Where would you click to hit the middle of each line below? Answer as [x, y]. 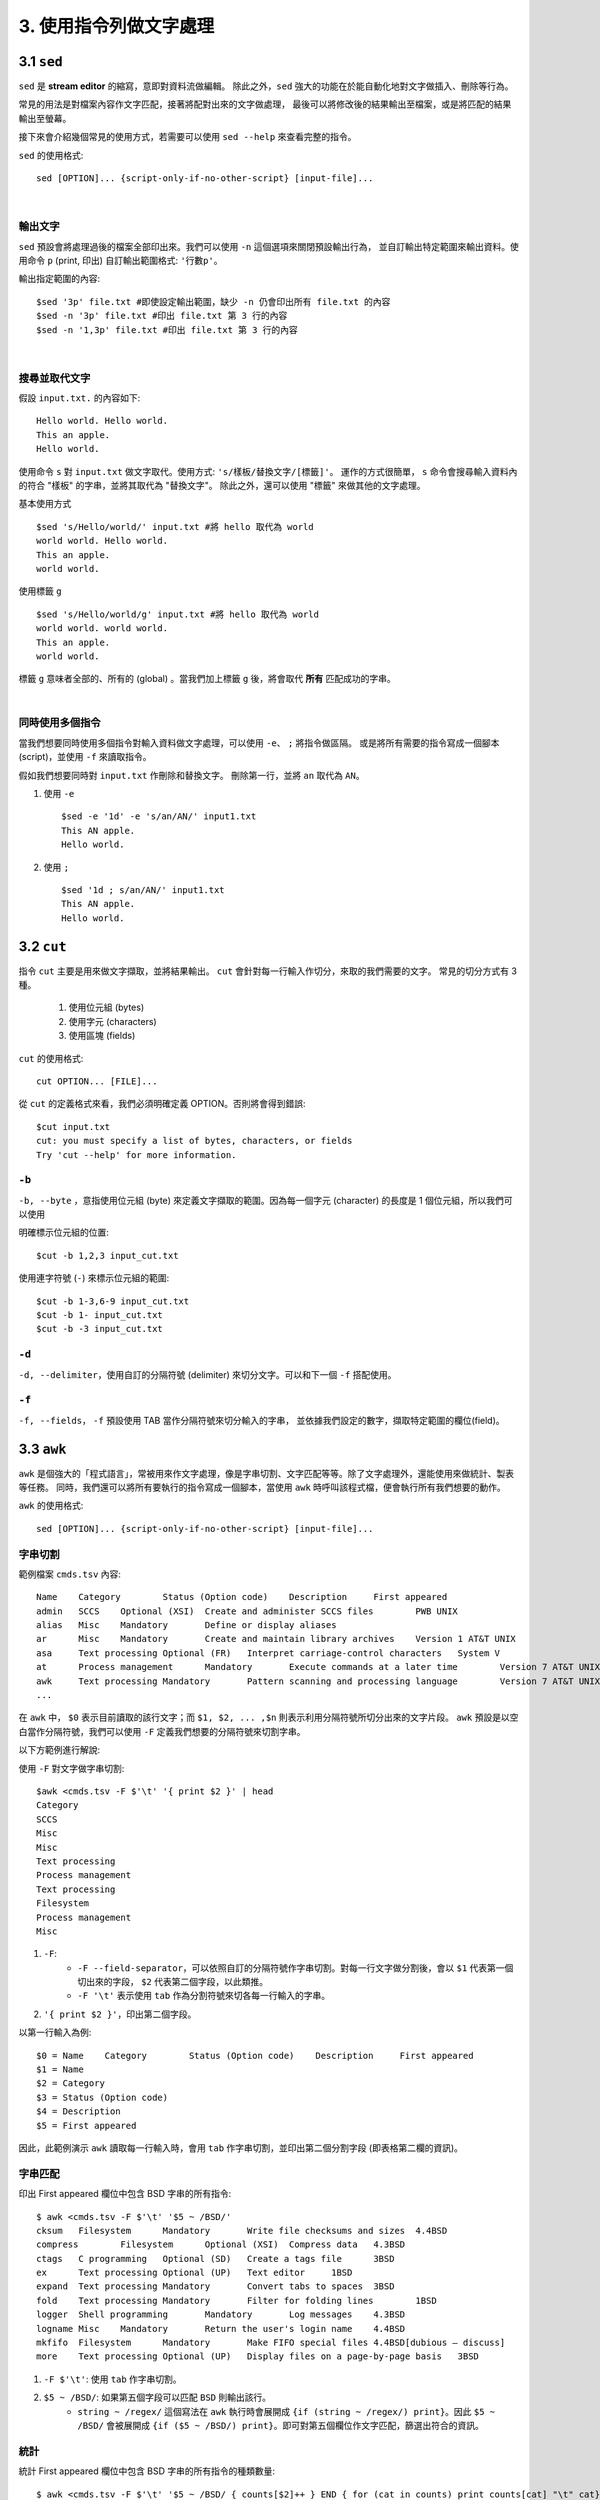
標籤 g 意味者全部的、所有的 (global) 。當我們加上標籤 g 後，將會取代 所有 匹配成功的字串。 [207, 679]
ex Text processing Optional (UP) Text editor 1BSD [194, 2273]
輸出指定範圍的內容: [59, 279]
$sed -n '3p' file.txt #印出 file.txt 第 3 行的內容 [162, 316]
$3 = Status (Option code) [102, 2097]
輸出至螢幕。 [45, 118]
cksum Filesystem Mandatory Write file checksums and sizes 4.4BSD [242, 2230]
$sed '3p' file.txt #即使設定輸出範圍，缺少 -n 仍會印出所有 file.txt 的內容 [213, 301]
